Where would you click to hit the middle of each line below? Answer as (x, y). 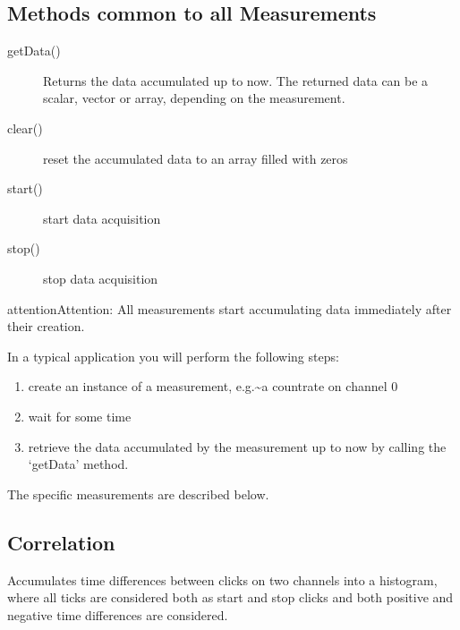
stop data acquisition (101, 278)
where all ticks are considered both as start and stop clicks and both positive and (230, 597)
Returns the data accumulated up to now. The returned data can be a (236, 80)
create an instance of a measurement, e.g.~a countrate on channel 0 (213, 386)
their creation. (46, 326)
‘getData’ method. (78, 464)
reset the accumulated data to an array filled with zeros (196, 158)
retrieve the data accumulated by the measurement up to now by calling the (237, 446)
